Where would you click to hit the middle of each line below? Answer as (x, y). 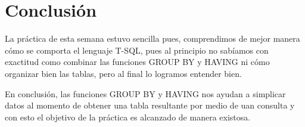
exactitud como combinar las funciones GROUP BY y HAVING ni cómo (137, 62)
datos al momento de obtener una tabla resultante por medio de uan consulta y (150, 105)
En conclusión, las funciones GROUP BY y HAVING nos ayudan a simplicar (145, 93)
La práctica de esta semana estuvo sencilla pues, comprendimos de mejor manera (152, 38)
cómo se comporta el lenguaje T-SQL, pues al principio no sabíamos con (137, 50)
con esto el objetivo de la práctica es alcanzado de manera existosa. (128, 117)
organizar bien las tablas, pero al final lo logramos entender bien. (123, 73)
